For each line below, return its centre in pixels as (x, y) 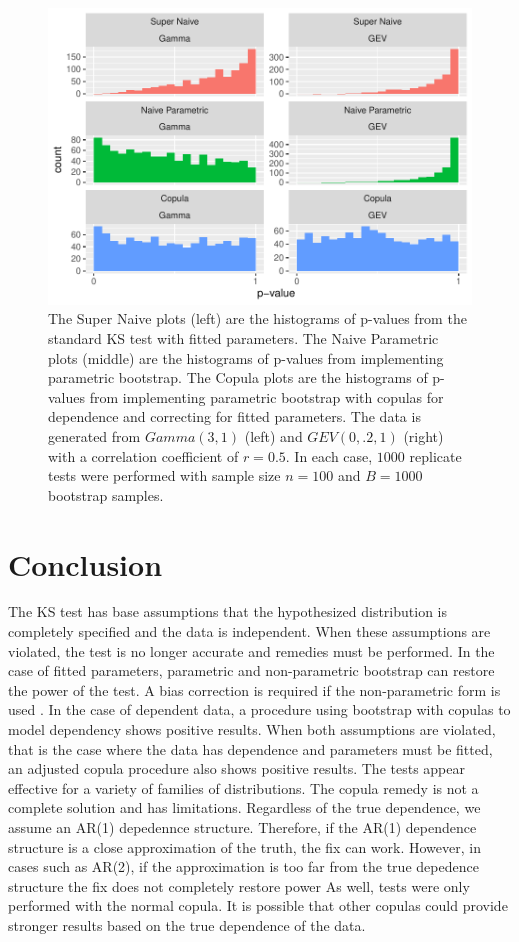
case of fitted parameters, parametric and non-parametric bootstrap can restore (251, 670)
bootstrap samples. (106, 494)
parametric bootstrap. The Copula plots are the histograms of (238, 377)
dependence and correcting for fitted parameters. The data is (234, 416)
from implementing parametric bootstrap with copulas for (266, 396)
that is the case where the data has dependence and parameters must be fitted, (250, 748)
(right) (423, 435)
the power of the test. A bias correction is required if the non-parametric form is (254, 689)
